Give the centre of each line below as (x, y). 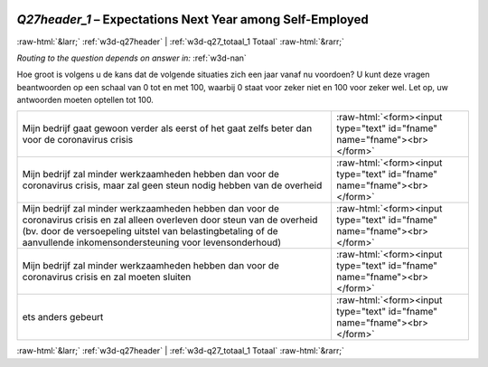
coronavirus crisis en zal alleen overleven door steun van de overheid (170, 220)
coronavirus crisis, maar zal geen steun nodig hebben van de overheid (172, 185)
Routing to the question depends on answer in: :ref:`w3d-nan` (132, 58)
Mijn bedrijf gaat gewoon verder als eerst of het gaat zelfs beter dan (167, 128)
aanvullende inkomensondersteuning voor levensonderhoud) (152, 242)
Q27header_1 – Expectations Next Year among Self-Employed (193, 19)
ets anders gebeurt (63, 317)
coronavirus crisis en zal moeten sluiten (107, 278)
